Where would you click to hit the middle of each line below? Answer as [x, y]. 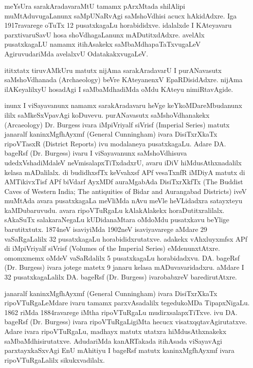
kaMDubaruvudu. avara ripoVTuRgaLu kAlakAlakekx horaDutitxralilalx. [115, 210]
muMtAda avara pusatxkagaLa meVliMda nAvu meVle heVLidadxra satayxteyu [124, 201]
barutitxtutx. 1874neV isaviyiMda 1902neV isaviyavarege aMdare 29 [106, 229]
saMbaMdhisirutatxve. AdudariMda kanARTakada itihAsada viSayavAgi [113, 341]
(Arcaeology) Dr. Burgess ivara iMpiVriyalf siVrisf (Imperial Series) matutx [117, 124]
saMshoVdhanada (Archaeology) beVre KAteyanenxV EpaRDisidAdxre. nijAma [124, 79]
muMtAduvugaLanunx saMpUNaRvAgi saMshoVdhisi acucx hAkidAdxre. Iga [121, 15]
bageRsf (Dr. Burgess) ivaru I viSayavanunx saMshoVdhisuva [96, 153]
